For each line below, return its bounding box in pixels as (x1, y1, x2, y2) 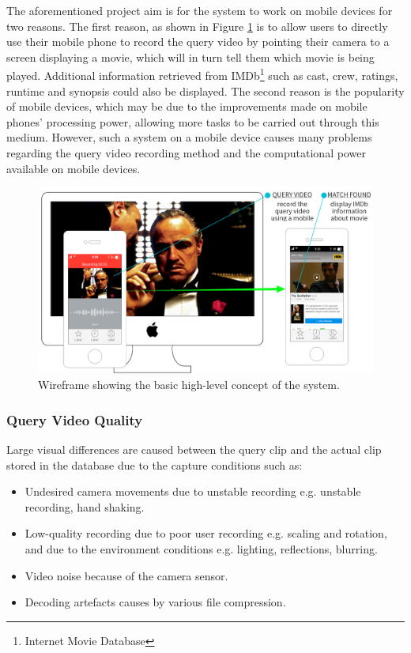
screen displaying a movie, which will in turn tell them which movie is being (6, 48, 375, 65)
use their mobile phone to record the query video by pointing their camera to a (6, 33, 390, 50)
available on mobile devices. (6, 160, 141, 176)
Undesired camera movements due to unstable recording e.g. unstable (25, 483, 361, 500)
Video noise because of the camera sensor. (25, 567, 228, 583)
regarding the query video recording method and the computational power (6, 145, 366, 160)
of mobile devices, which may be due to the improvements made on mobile (6, 98, 368, 115)
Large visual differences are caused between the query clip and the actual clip (6, 441, 382, 457)
